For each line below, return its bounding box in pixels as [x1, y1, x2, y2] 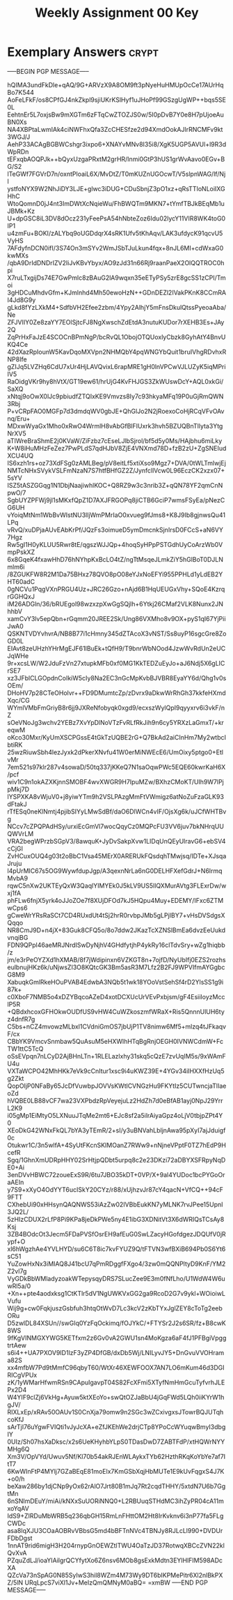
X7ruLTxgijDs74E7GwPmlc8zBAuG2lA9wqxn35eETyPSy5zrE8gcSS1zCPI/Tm [7, 274, 226, 282]
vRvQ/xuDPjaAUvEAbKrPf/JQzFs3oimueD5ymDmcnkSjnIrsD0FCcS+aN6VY [7, 525, 224, 534]
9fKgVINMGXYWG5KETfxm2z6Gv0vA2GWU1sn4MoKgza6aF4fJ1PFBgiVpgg [7, 1333, 227, 1342]
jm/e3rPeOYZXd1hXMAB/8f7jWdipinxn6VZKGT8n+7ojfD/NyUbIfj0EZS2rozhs [7, 955, 226, 964]
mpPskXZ [7, 548, 35, 556]
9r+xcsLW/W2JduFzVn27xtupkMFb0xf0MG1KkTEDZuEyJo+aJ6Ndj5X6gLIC [7, 659, 225, 667]
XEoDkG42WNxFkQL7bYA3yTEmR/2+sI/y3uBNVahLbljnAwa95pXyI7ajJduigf [7, 1126, 226, 1135]
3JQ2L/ [7, 1207, 29, 1216]
